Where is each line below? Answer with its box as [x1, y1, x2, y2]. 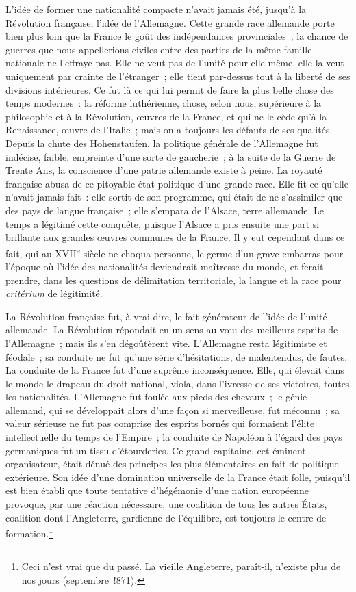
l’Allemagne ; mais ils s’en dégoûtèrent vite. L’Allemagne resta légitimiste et [5, 335, 327, 350]
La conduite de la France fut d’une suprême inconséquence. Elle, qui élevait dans [5, 363, 344, 377]
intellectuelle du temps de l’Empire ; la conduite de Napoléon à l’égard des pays [5, 430, 342, 444]
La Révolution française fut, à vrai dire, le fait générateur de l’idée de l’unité [5, 309, 327, 323]
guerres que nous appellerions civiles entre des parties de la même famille [5, 42, 312, 56]
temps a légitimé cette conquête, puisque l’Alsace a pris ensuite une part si [5, 216, 320, 231]
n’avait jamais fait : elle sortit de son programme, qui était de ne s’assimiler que [5, 190, 343, 204]
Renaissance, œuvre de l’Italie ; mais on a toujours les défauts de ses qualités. [5, 123, 333, 137]
